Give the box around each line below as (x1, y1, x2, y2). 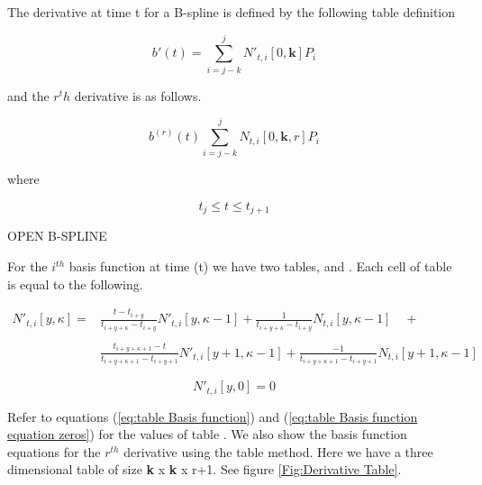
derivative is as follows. (74, 86, 202, 105)
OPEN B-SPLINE (7, 226, 107, 245)
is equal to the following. (7, 274, 143, 293)
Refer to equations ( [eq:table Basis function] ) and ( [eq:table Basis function (7, 407, 418, 426)
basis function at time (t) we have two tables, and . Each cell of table (68, 257, 452, 276)
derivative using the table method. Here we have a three (123, 442, 433, 461)
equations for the (7, 442, 101, 461)
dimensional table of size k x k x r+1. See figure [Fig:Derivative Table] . (7, 460, 402, 479)
